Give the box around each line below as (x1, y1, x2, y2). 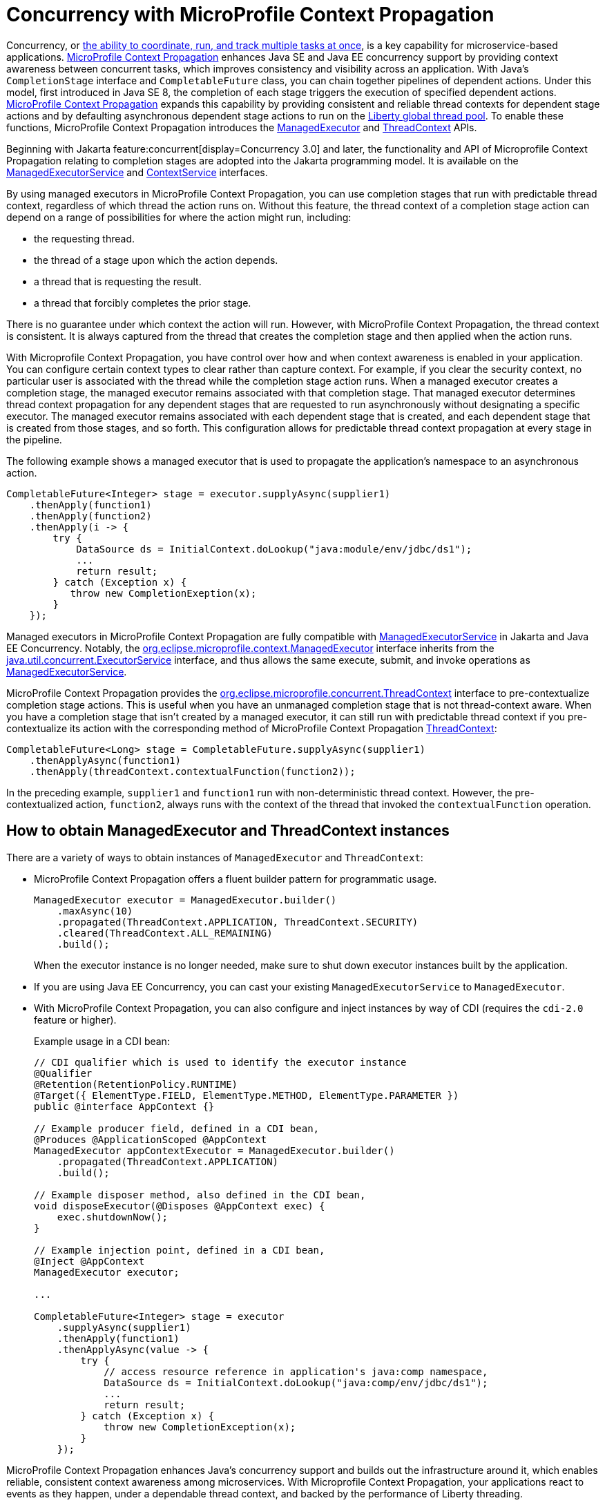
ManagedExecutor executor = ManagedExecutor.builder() (34, 894, 337, 905)
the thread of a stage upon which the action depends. (34, 253, 278, 266)
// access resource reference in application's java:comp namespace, (104, 1365, 488, 1377)
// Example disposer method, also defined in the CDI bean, (34, 1189, 366, 1200)
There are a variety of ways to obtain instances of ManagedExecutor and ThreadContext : (6, 851, 423, 863)
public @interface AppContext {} (34, 1100, 215, 1112)
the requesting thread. (34, 232, 135, 245)
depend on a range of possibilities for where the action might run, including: (6, 211, 352, 223)
